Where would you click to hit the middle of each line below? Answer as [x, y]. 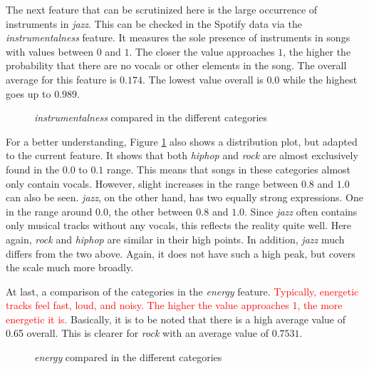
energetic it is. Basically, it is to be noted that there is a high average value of [176, 319]
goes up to [28, 93]
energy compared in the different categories [128, 357]
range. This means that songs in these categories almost [229, 169]
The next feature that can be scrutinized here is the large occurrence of [162, 9]
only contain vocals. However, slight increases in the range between [152, 183]
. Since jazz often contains [301, 211]
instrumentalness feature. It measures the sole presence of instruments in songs [178, 37]
